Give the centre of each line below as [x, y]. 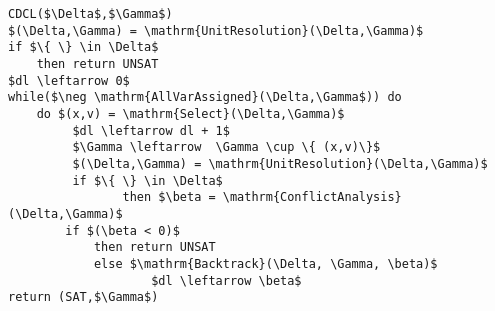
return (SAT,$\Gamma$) [83, 297]
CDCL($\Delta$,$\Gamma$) [90, 14]
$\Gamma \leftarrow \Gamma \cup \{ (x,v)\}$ [226, 147]
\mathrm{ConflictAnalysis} [312, 197]
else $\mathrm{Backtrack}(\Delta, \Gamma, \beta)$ [265, 263]
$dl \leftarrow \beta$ [226, 280]
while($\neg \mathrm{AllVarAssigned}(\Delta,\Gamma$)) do [205, 97]
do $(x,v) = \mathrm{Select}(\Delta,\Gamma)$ [190, 113]
